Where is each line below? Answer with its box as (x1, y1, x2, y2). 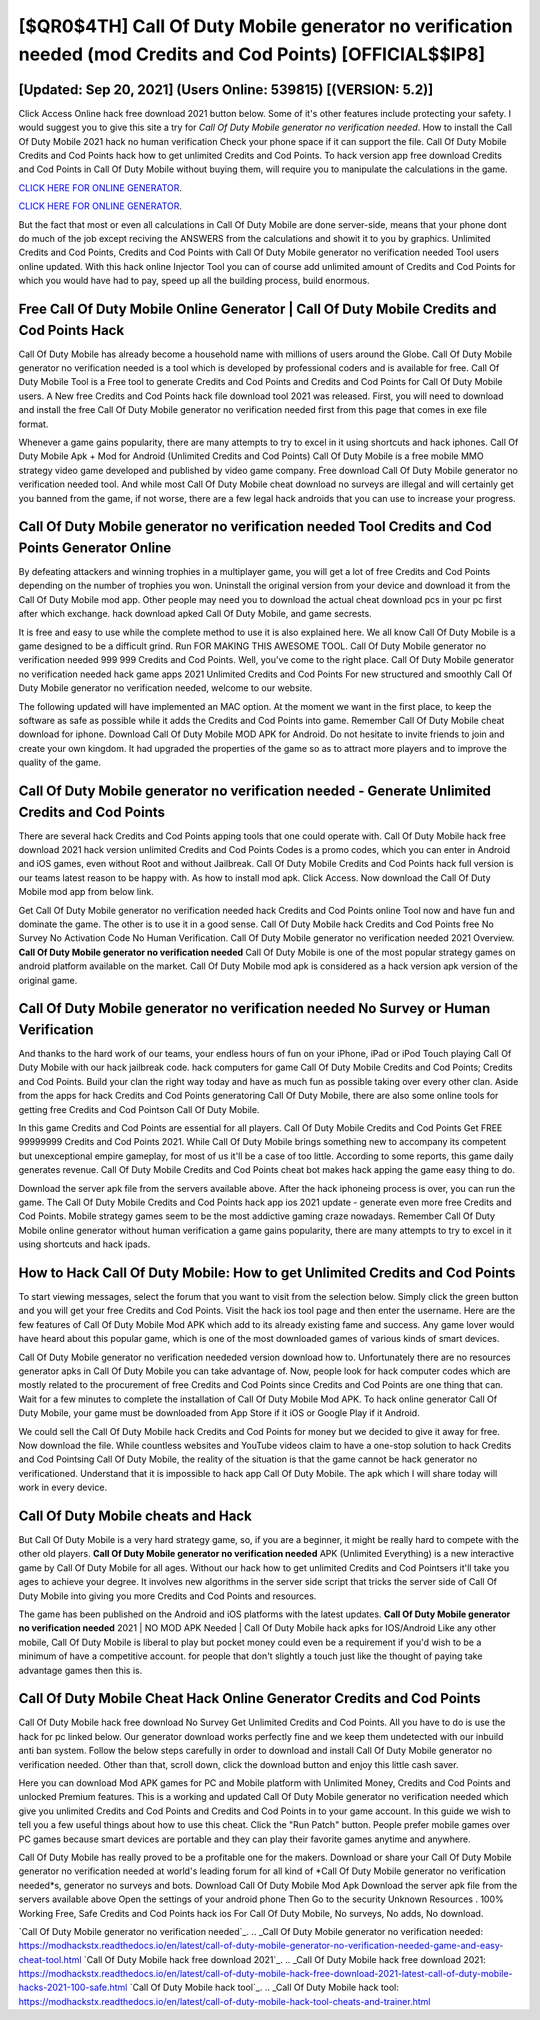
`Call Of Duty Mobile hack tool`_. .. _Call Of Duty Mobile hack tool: (129, 1981, 400, 1994)
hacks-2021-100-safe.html (18, 1981, 128, 1994)
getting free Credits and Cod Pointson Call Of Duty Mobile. (18, 1103, 260, 1115)
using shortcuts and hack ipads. (18, 1238, 151, 1250)
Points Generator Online (18, 539, 172, 556)
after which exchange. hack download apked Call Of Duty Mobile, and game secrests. (18, 608, 372, 620)
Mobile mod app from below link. (18, 886, 154, 898)
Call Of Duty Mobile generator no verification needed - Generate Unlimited (18, 782, 492, 799)
